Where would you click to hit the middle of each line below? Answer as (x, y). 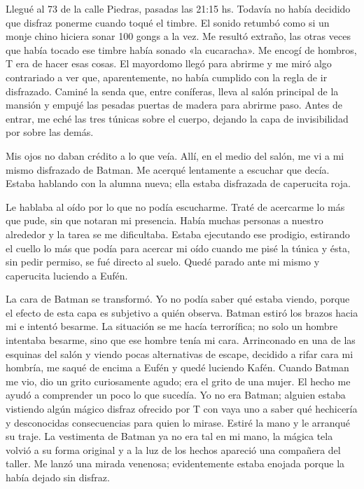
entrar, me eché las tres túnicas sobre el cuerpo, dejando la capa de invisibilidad (177, 118)
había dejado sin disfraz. (58, 477)
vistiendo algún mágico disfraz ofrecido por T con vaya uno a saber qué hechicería (182, 409)
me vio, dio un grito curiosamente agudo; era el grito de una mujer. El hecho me (178, 381)
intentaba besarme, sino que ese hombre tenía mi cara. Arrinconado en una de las (181, 340)
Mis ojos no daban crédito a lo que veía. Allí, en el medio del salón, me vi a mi (175, 155)
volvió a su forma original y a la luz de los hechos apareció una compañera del (173, 449)
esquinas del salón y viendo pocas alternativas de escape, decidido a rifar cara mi (180, 353)
